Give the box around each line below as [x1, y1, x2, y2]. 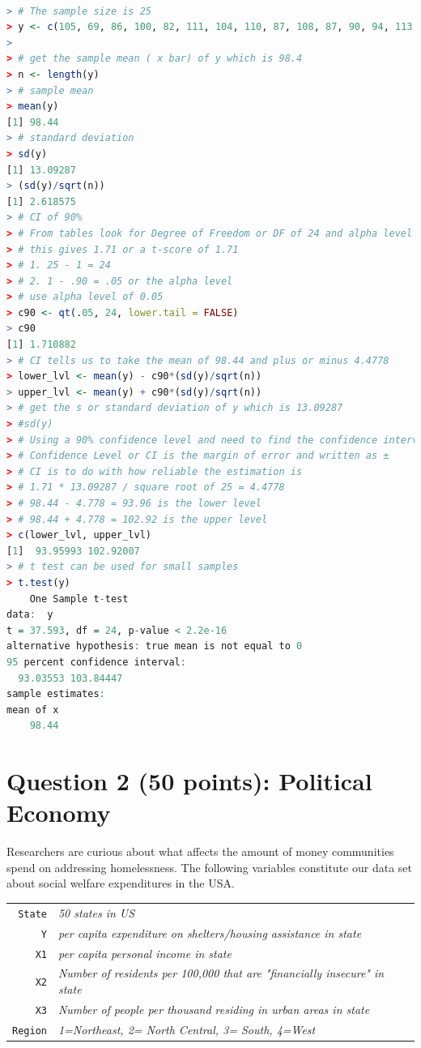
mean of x [6, 704, 59, 716]
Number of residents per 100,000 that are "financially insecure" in [57, 965, 385, 982]
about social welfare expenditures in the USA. [6, 875, 235, 892]
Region [12, 1024, 47, 1037]
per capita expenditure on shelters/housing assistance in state [57, 924, 362, 941]
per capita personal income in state [57, 944, 232, 961]
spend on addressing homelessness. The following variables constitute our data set [6, 858, 412, 875]
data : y [6, 609, 53, 621]
